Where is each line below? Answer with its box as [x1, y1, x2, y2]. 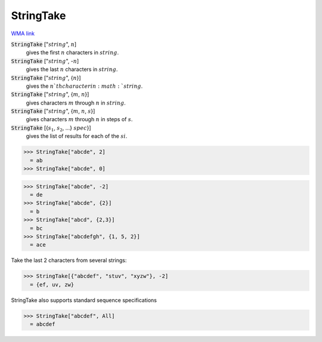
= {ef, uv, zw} [30, 281, 75, 288]
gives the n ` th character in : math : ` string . [26, 82, 143, 90]
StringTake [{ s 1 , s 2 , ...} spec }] [11, 124, 92, 133]
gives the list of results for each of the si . [26, 133, 128, 140]
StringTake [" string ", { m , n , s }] [11, 107, 95, 115]
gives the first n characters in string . [26, 49, 119, 56]
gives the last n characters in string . [26, 66, 118, 73]
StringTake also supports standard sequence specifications [11, 296, 157, 304]
